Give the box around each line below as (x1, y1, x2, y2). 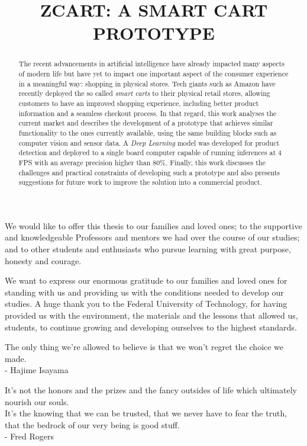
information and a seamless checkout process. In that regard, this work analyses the (18, 108, 277, 118)
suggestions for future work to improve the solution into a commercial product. (18, 177, 262, 187)
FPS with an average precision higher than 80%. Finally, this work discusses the (18, 157, 266, 167)
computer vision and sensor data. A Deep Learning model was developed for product (18, 137, 280, 147)
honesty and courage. (5, 254, 82, 267)
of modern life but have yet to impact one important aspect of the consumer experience (18, 69, 289, 79)
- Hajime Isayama (5, 364, 69, 376)
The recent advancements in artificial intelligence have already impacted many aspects (18, 59, 285, 69)
